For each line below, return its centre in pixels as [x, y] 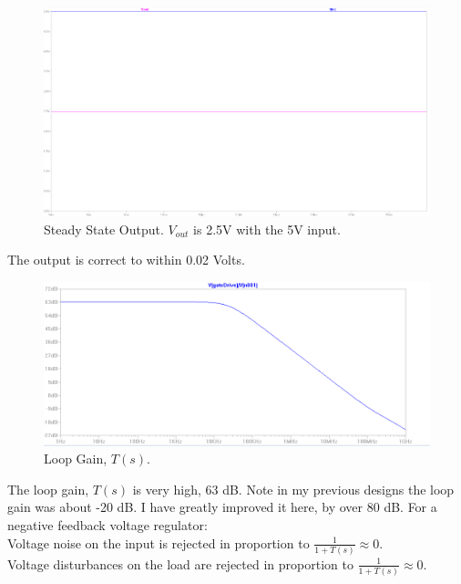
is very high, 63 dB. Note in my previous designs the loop [293, 489]
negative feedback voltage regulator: [108, 525]
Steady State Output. [104, 229]
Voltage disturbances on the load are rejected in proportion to [180, 563]
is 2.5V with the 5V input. [267, 229]
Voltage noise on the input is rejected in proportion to [159, 542]
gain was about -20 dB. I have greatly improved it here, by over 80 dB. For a [222, 507]
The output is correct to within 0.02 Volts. [126, 260]
